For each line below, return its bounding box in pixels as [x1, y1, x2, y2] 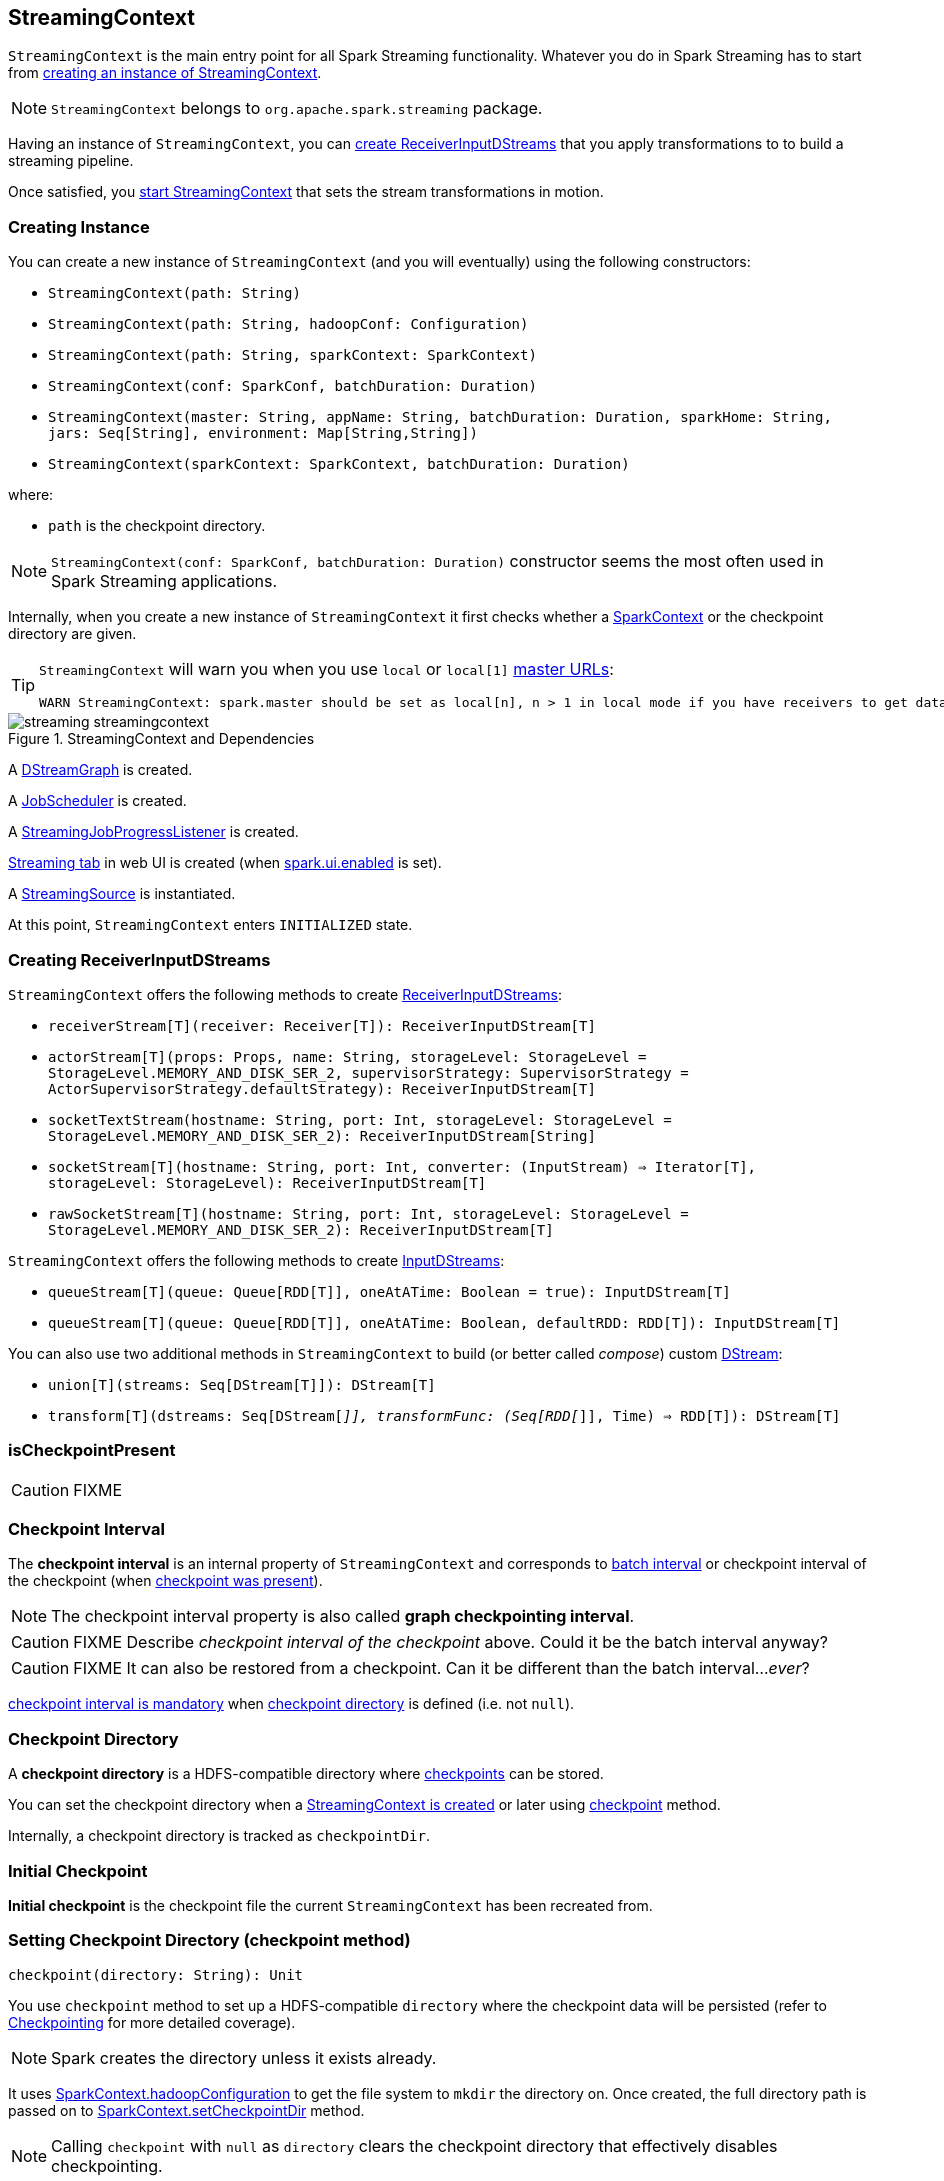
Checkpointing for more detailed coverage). [8, 2013, 296, 2031]
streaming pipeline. [8, 152, 134, 170]
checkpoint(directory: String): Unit [8, 1966, 304, 1983]
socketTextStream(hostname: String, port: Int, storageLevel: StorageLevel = [48, 1111, 672, 1128]
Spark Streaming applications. [51, 571, 278, 592]
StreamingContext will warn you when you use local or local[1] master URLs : [39, 659, 614, 680]
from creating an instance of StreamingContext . [8, 64, 322, 82]
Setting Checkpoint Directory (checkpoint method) [8, 1930, 411, 1951]
